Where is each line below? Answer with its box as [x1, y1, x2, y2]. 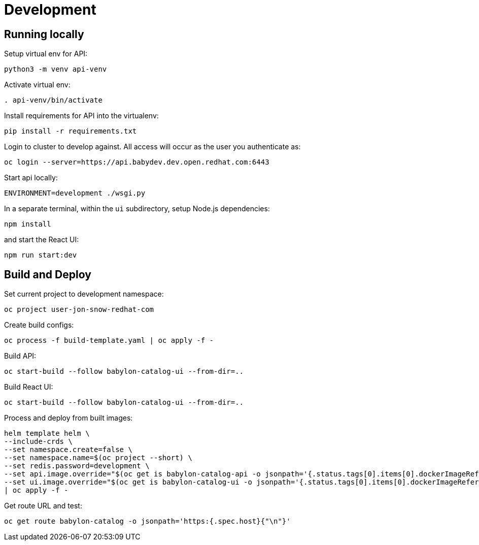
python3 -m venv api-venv [4, 65, 107, 74]
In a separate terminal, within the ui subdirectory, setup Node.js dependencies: [4, 204, 270, 213]
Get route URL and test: [4, 501, 82, 510]
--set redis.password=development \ [4, 462, 150, 470]
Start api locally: [4, 173, 58, 182]
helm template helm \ [4, 429, 90, 438]
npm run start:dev [4, 251, 77, 260]
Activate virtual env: [4, 80, 71, 89]
